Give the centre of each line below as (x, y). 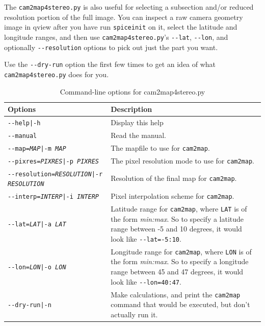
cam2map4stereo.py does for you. (57, 74)
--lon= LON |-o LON (37, 267)
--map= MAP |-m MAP (37, 148)
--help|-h (24, 123)
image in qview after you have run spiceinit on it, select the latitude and (121, 27)
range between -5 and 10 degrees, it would (176, 229)
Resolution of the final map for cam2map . (174, 178)
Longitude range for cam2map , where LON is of (181, 251)
